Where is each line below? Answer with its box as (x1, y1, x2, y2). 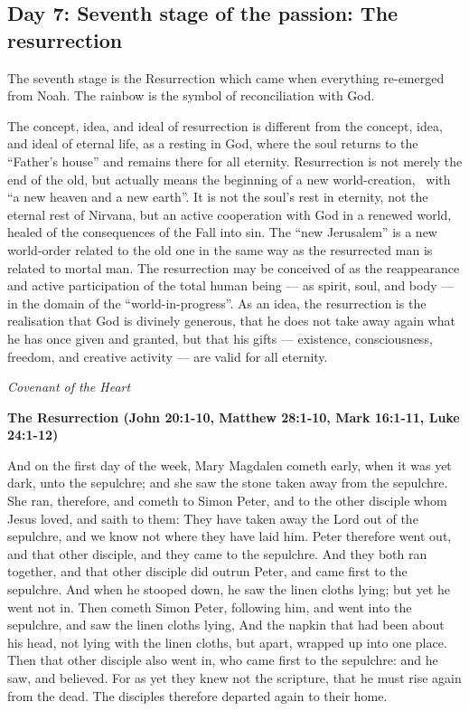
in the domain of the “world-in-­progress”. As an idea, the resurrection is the (7, 293, 427, 312)
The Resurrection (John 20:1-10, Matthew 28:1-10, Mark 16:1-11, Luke (7, 407, 460, 426)
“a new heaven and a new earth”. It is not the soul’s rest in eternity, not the (7, 187, 428, 206)
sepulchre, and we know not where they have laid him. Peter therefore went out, (7, 526, 452, 545)
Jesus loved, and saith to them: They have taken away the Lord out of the (7, 508, 418, 527)
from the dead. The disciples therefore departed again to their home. (7, 686, 388, 705)
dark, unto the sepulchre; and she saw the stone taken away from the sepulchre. (7, 473, 448, 492)
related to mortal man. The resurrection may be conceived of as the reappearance (7, 258, 460, 277)
